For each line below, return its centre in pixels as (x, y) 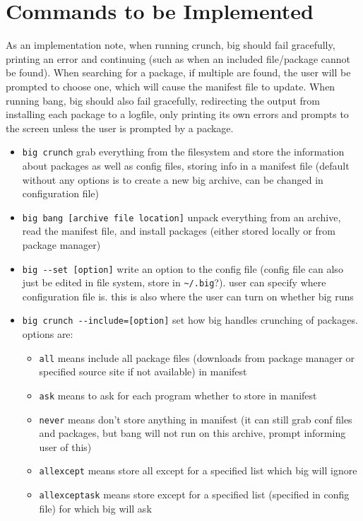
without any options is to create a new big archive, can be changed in (173, 179)
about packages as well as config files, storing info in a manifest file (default (186, 165)
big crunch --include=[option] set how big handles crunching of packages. (190, 320)
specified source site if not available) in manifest (143, 371)
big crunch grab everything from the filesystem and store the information (183, 152)
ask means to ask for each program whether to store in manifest (178, 395)
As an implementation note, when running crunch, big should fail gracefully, (171, 45)
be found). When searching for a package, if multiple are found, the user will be (178, 72)
